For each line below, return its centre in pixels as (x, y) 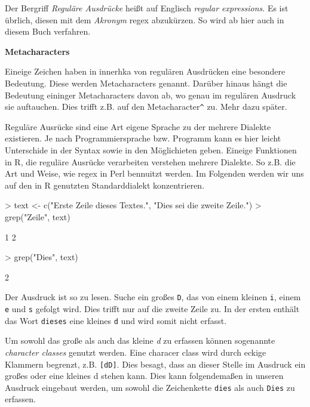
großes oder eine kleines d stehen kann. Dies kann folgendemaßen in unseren (144, 376)
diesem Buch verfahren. (48, 31)
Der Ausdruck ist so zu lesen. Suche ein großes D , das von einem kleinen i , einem (153, 297)
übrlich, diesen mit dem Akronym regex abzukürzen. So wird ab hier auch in (145, 19)
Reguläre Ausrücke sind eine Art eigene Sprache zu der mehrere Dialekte (138, 126)
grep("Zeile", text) (38, 216)
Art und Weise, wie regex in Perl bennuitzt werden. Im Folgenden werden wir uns (154, 173)
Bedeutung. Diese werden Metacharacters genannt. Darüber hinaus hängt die (146, 83)
